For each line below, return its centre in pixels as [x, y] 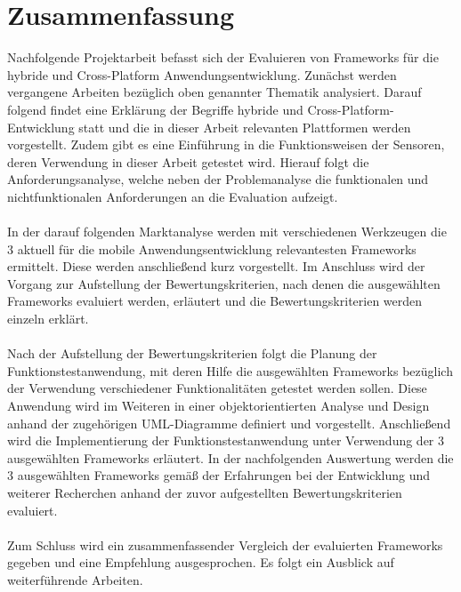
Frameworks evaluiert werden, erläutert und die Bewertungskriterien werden [215, 301]
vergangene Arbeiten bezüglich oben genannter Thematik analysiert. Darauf [214, 92]
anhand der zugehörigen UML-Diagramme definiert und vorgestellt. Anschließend [229, 423]
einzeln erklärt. [48, 319]
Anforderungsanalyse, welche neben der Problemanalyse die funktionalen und [218, 179]
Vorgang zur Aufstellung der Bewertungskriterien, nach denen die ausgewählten [224, 283]
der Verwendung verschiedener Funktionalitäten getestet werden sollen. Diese [217, 388]
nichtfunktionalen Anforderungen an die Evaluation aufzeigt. [173, 196]
